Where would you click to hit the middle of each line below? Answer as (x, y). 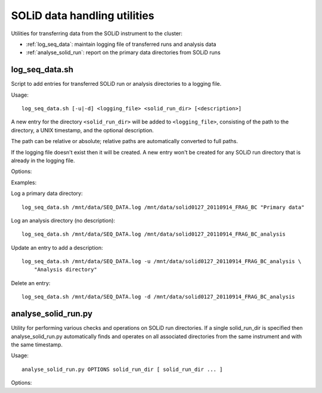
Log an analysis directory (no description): (63, 220)
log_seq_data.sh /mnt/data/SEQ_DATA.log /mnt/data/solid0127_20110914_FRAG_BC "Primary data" (163, 207)
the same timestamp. (37, 344)
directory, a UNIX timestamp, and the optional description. (83, 130)
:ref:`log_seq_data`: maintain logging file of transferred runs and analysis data (121, 44)
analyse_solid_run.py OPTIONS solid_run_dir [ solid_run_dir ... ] (122, 369)
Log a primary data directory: (47, 193)
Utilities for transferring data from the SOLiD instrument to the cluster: (97, 33)
